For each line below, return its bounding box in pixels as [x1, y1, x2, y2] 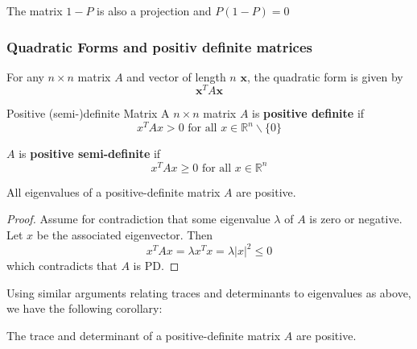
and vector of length [126, 68, 226, 85]
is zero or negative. [309, 210, 403, 227]
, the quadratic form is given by [246, 68, 403, 85]
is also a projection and [97, 2, 212, 19]
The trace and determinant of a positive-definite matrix [6, 326, 281, 343]
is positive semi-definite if [19, 145, 161, 162]
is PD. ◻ [133, 257, 180, 274]
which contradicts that [6, 257, 118, 274]
